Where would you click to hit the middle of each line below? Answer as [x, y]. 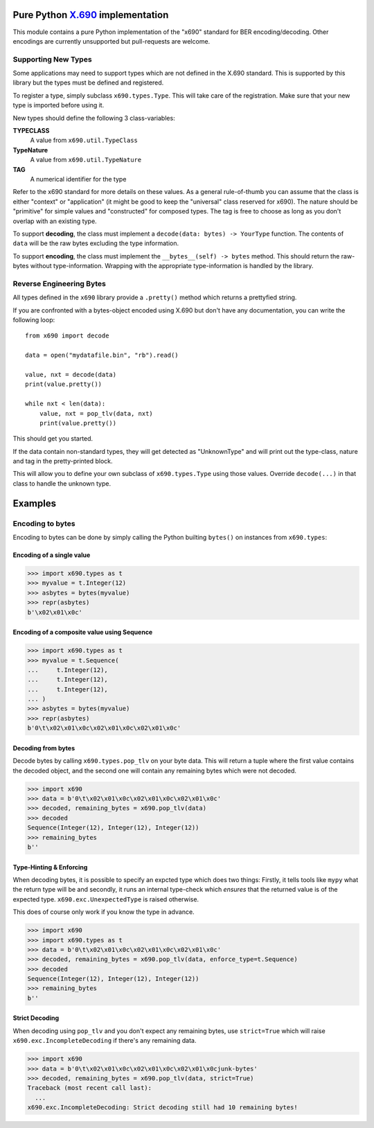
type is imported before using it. [59, 105]
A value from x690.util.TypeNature [86, 160]
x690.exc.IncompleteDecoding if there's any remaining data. [105, 1041]
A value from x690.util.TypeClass [84, 140]
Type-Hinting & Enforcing [50, 867]
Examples [35, 503]
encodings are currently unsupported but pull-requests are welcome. [112, 41]
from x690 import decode [67, 336]
